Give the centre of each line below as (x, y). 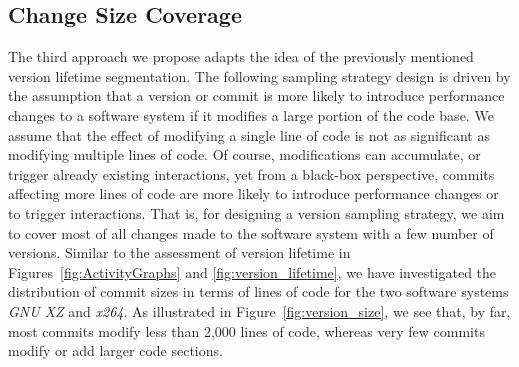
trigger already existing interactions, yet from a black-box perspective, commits (251, 173)
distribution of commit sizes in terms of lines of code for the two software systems (258, 291)
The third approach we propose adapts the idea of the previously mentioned (241, 56)
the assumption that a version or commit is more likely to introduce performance (256, 95)
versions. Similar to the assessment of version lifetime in (179, 252)
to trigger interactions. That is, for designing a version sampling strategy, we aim (256, 212)
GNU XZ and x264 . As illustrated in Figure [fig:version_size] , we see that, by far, (259, 310)
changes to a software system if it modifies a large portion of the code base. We (251, 114)
